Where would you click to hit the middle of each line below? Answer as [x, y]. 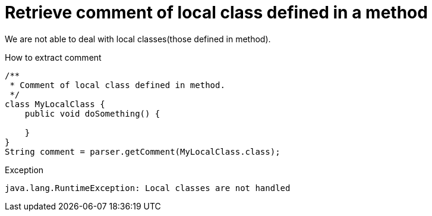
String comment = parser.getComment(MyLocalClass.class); [143, 151]
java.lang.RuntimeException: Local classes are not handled [148, 188]
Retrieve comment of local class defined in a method [216, 12]
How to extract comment [53, 57]
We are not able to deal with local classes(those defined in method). [138, 39]
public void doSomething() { [92, 113]
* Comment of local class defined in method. [117, 85]
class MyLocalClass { [55, 104]
